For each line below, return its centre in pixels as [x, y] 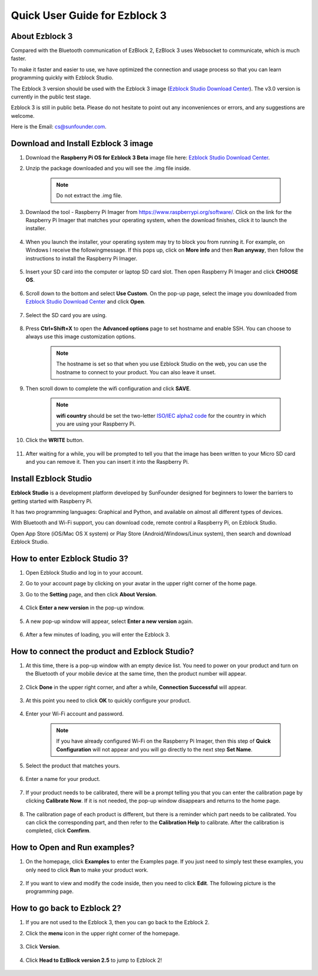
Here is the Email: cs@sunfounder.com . [59, 127]
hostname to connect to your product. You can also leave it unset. [136, 372]
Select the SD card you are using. [66, 315]
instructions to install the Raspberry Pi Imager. [82, 258]
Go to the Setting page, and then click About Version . [91, 594]
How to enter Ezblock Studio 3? [70, 558]
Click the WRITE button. [55, 440]
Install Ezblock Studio [52, 479]
